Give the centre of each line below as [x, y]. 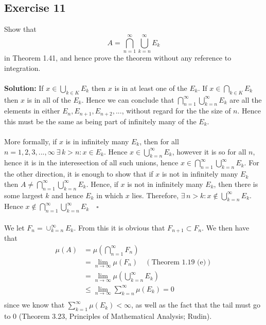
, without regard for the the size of [176, 111]
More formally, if [31, 141]
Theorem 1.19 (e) [179, 262]
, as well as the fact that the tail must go [196, 305]
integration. [22, 68]
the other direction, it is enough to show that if [79, 174]
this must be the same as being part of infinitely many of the [100, 121]
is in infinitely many [97, 141]
